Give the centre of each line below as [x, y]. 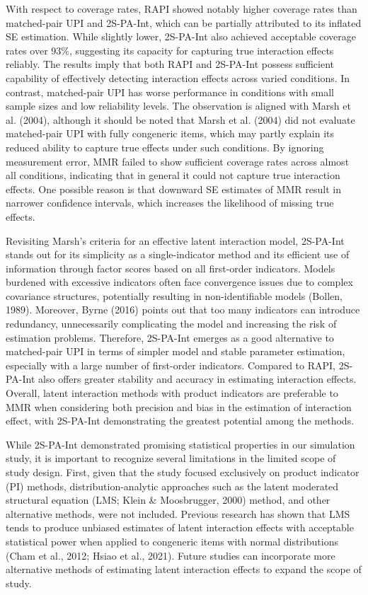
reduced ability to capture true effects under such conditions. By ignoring [165, 147]
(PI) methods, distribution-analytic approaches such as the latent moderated [172, 486]
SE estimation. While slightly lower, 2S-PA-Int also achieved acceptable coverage [181, 36]
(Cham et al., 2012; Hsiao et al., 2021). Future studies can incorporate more [171, 555]
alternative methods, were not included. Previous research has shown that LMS [178, 513]
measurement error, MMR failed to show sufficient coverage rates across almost [178, 161]
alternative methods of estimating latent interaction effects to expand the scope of [184, 569]
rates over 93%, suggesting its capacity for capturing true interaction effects [170, 50]
